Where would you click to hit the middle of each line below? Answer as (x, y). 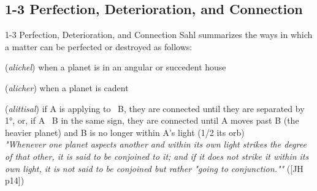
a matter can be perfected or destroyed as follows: (99, 46)
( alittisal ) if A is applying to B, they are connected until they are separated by (155, 108)
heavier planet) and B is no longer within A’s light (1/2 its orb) (125, 132)
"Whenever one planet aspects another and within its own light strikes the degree (156, 144)
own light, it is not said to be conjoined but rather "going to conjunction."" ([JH (154, 168)
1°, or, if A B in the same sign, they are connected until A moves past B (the (152, 120)
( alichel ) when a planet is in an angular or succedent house (116, 67)
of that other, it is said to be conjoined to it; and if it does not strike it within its (157, 156)
